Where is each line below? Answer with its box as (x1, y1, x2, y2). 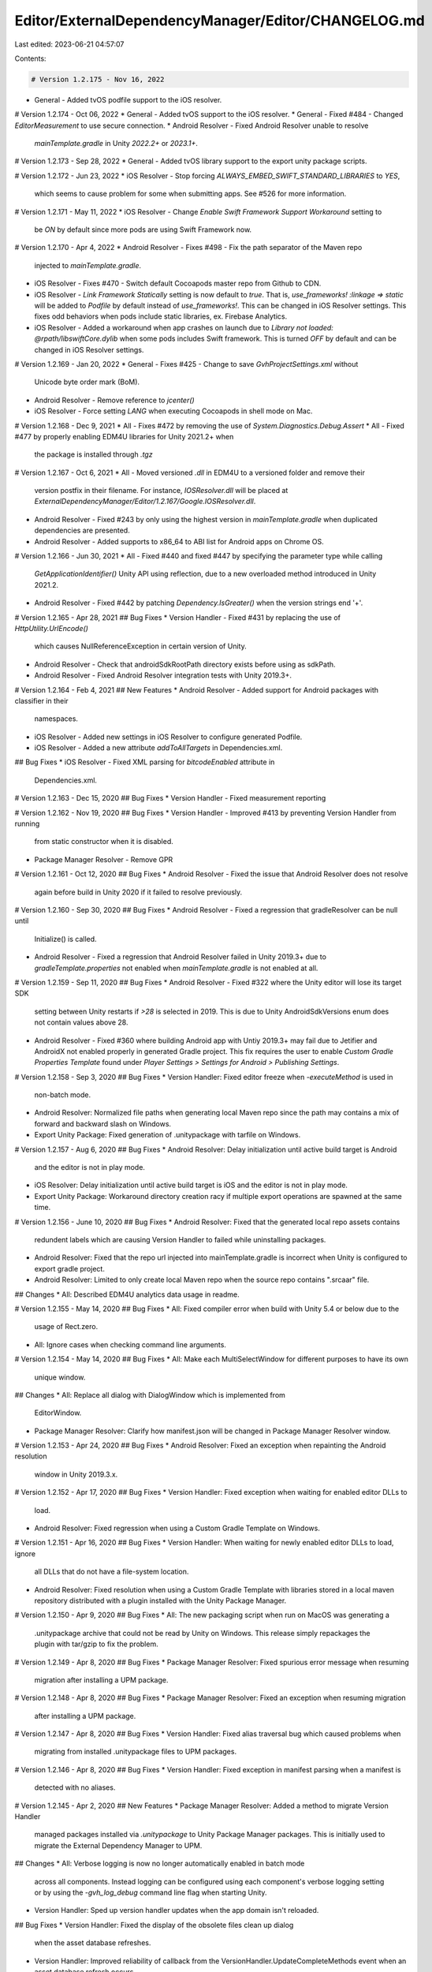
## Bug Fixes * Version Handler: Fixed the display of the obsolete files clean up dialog (14, 1920, 294, 1929)
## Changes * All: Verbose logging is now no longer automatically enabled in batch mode (14, 1858, 305, 1869)
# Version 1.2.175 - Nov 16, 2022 (31, 75, 165, 84)
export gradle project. (34, 1264, 106, 1273)
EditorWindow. (34, 1408, 82, 1417)
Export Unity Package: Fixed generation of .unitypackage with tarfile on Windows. (34, 1130, 301, 1140)
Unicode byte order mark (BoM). (34, 377, 140, 387)
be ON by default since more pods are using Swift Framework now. (34, 225, 252, 234)
